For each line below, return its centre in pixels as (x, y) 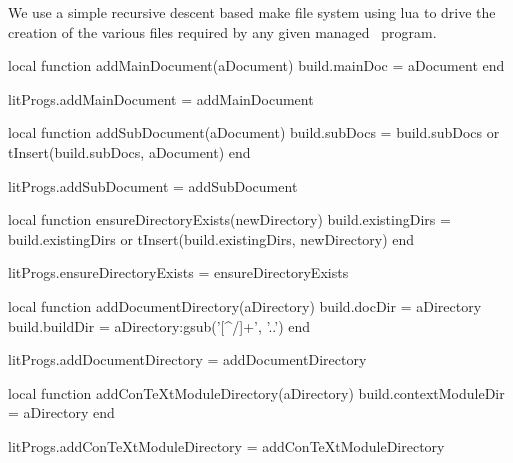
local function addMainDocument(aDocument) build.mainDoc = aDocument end (256, 65)
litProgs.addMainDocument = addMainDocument (161, 98)
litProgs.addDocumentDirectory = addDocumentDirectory (187, 359)
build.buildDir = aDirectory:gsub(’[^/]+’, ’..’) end (159, 325)
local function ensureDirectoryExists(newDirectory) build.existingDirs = (229, 219)
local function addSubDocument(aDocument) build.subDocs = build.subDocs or (254, 132)
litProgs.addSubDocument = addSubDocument (153, 185)
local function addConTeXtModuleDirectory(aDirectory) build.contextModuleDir (256, 392)
